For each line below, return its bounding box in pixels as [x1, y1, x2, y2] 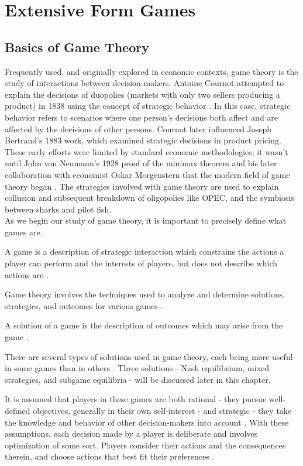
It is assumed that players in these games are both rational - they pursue [5, 393, 267, 405]
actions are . [5, 268, 49, 280]
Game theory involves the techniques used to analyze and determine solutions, [5, 288, 285, 300]
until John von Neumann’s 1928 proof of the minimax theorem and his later [5, 157, 277, 169]
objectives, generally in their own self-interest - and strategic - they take [33, 405, 292, 417]
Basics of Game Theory [5, 37, 149, 56]
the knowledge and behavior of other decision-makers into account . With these [5, 416, 289, 428]
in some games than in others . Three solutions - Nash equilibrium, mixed [5, 362, 270, 374]
